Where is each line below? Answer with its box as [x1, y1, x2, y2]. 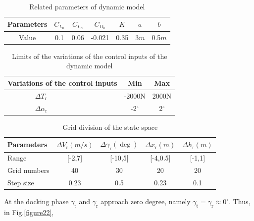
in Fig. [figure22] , [4, 207, 54, 217]
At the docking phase [4, 196, 69, 207]
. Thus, [229, 196, 251, 207]
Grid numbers [7, 165, 50, 175]
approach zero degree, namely [101, 196, 191, 207]
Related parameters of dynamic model [29, 1, 145, 11]
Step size [7, 177, 34, 188]
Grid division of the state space [62, 121, 158, 132]
